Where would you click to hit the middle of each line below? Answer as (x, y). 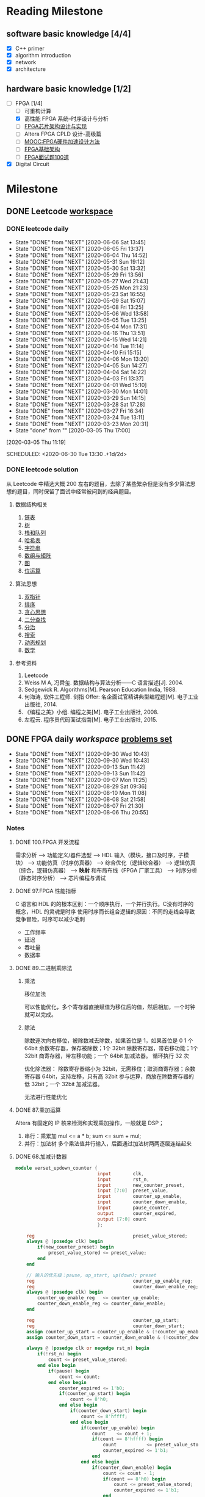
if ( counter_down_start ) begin (108, 1411)
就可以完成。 (40, 1014)
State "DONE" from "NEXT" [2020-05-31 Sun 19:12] (80, 261)
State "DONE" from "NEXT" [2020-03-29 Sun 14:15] (81, 397)
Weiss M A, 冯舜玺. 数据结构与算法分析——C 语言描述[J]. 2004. (104, 683)
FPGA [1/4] (29, 103)
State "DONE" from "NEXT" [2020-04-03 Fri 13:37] (80, 378)
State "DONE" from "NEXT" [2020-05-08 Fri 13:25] (79, 307)
